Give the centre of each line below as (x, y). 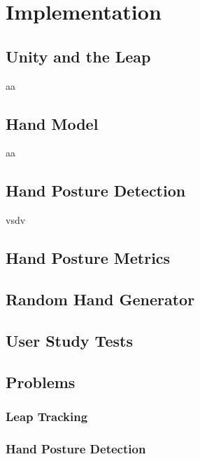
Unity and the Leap (78, 56)
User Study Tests (69, 340)
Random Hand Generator (100, 299)
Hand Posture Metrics (88, 258)
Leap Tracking (47, 416)
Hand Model (52, 123)
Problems (41, 381)
